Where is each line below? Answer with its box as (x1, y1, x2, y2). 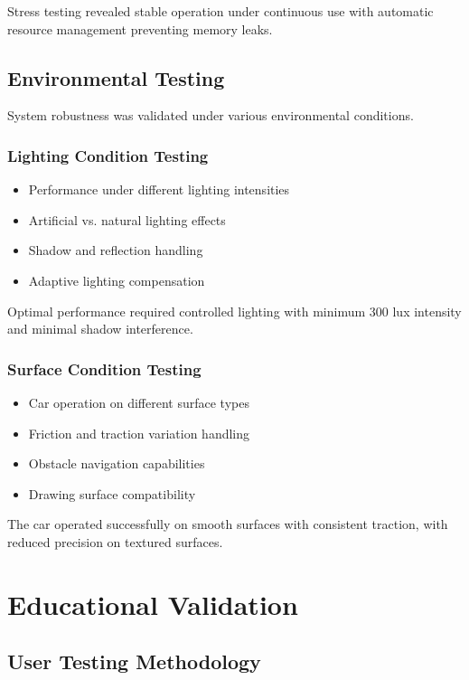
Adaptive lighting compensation (28, 270, 205, 289)
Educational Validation (7, 585, 298, 622)
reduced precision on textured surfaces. (7, 532, 223, 551)
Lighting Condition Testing (7, 144, 209, 166)
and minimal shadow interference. (7, 319, 193, 338)
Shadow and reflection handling (28, 241, 203, 260)
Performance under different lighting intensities (28, 180, 290, 199)
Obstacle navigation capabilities (28, 454, 205, 473)
